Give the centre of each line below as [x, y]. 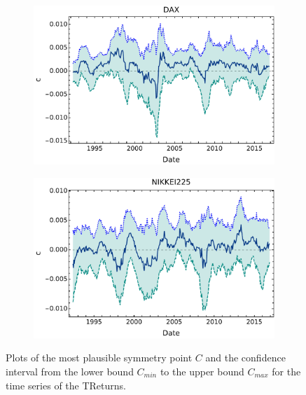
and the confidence [245, 358]
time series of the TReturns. [66, 385]
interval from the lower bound [70, 371]
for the [286, 371]
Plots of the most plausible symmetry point [99, 358]
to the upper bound [202, 371]
